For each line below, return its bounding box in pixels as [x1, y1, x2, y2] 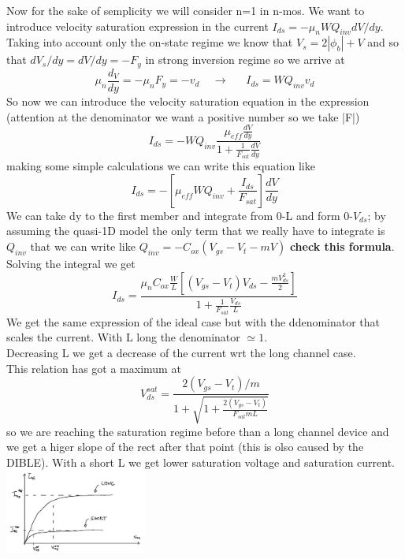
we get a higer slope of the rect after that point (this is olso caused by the [6, 438, 364, 455]
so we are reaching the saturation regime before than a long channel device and [6, 423, 389, 439]
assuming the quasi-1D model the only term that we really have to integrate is [6, 222, 385, 239]
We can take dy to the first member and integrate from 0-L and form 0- [6, 207, 353, 223]
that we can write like [30, 238, 136, 255]
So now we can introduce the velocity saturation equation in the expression [6, 92, 370, 109]
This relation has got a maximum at [6, 360, 181, 376]
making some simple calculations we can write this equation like [6, 158, 315, 174]
